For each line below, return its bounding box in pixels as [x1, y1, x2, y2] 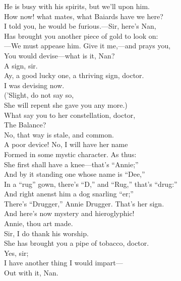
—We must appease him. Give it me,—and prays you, [4, 40, 171, 51]
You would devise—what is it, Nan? [4, 50, 115, 60]
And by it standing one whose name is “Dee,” [4, 169, 145, 179]
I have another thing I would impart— [4, 257, 123, 268]
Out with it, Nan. [4, 267, 58, 278]
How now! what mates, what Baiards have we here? [4, 11, 163, 21]
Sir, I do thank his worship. [4, 228, 89, 238]
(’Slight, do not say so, [4, 90, 74, 100]
